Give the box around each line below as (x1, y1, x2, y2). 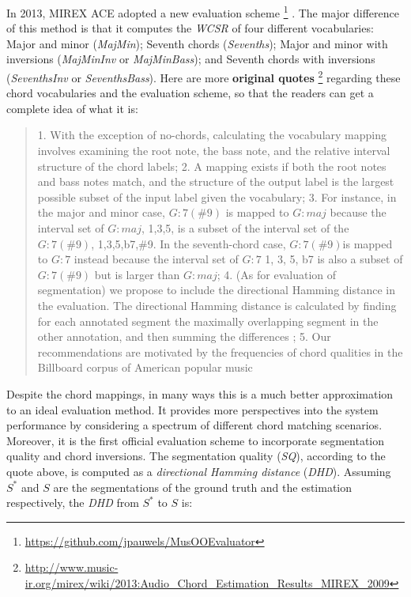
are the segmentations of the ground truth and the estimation (53, 478, 353, 495)
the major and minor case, (37, 204, 165, 221)
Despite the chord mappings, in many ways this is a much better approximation (6, 385, 394, 402)
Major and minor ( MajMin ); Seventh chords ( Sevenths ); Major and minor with (6, 35, 388, 51)
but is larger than (94, 266, 180, 282)
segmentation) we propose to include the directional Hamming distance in (37, 281, 395, 298)
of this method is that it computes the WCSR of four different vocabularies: (6, 20, 374, 36)
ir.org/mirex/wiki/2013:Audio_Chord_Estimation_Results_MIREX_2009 (25, 574, 390, 591)
